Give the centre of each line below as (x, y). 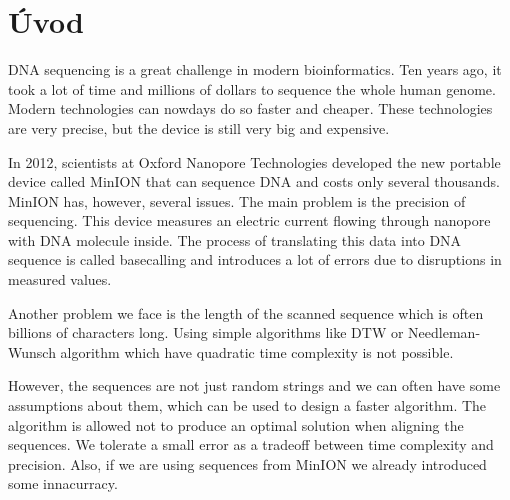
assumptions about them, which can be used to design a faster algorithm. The (247, 405)
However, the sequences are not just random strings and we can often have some (254, 385)
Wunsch (32, 351)
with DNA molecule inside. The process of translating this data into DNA (235, 239)
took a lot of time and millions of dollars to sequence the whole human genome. (252, 88)
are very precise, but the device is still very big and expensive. (199, 127)
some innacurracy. (63, 483)
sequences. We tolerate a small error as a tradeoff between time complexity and (251, 444)
